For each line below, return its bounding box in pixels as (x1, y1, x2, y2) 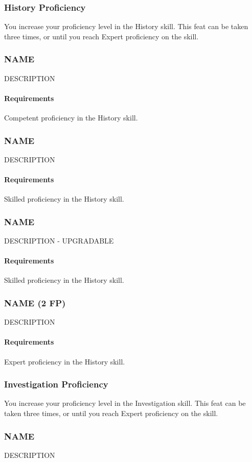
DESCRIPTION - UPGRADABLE (4, 235, 114, 246)
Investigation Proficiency (4, 378, 108, 391)
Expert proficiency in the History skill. (4, 356, 125, 367)
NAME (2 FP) (4, 296, 66, 309)
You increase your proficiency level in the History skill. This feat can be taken (4, 21, 248, 32)
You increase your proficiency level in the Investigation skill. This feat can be (4, 398, 246, 408)
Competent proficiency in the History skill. (4, 112, 138, 123)
